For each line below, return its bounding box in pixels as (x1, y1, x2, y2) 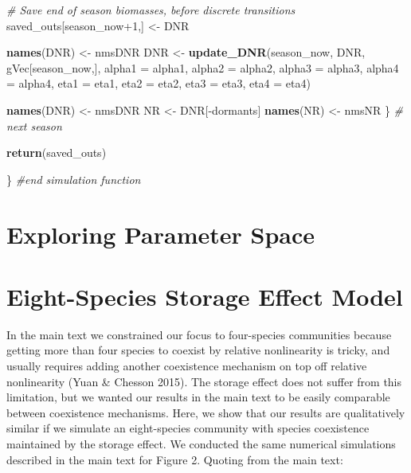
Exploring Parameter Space (6, 217, 315, 250)
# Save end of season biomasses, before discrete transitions (6, 2, 296, 18)
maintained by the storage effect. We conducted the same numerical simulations (6, 436, 396, 451)
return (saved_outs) (6, 144, 107, 161)
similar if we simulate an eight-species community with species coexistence (6, 420, 370, 436)
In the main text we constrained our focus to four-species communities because (6, 326, 392, 342)
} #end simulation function (6, 170, 141, 187)
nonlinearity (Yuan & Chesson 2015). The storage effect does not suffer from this (6, 373, 402, 389)
